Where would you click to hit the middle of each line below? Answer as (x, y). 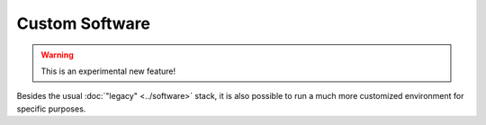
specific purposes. (51, 109)
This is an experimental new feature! (108, 71)
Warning (57, 55)
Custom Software (83, 23)
